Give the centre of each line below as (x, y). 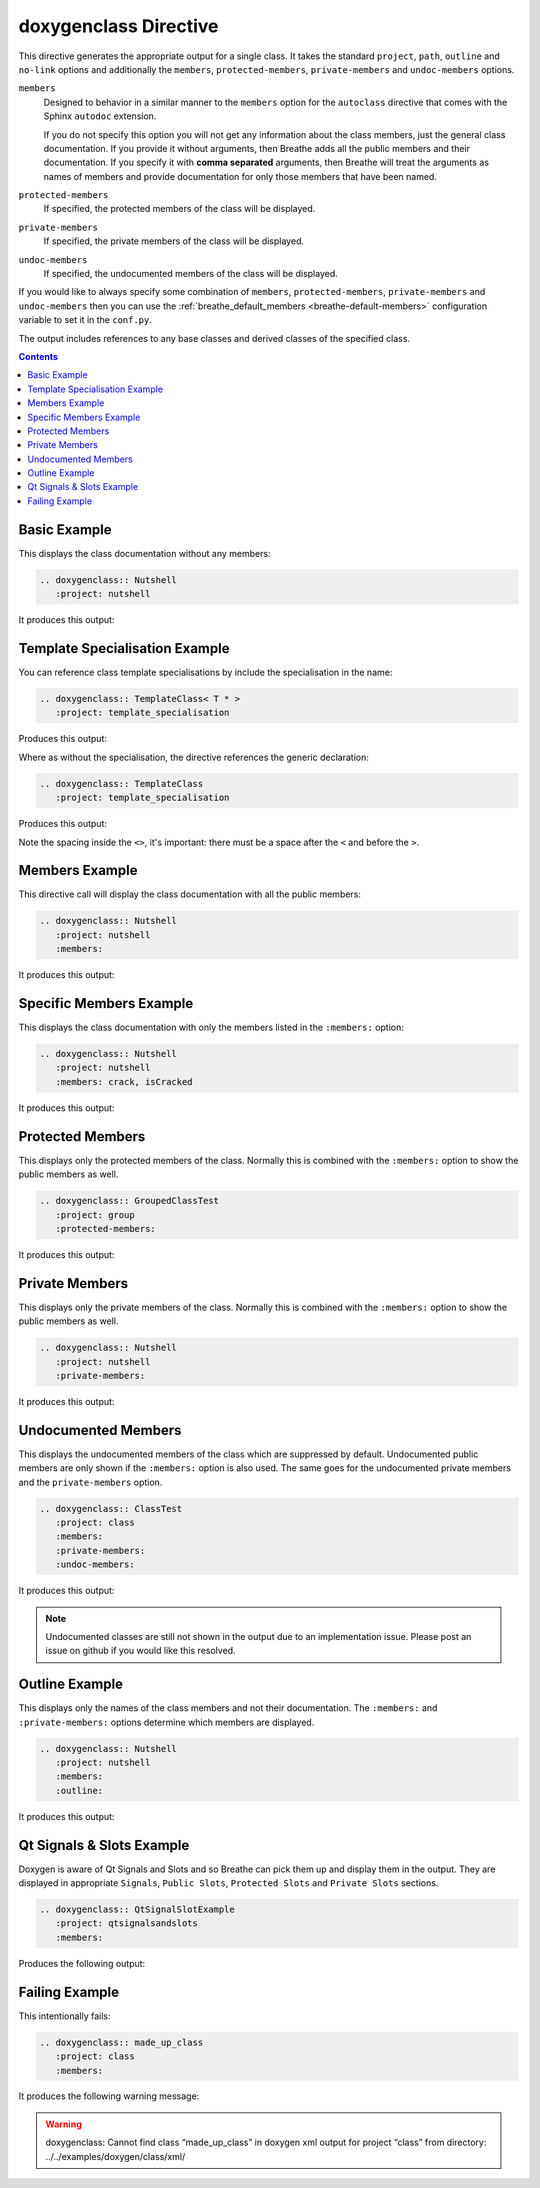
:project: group (95, 1214)
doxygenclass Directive (118, 26)
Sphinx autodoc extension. (100, 116)
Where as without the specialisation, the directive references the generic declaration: (193, 757)
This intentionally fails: (64, 2016)
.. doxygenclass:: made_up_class (121, 2042)
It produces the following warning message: (109, 2096)
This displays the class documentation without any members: (144, 553)
